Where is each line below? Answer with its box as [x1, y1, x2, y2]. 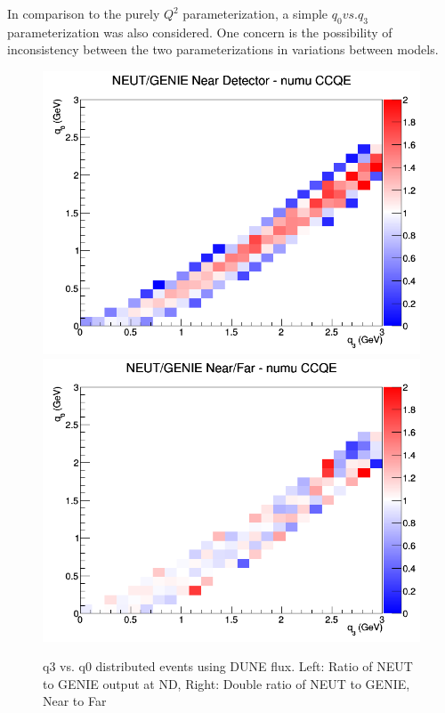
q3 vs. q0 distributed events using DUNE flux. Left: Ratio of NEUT [43, 657, 413, 676]
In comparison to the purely [7, 4, 160, 22]
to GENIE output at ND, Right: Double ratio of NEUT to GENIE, [43, 674, 410, 693]
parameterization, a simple [182, 4, 328, 22]
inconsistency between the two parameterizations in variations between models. [7, 40, 439, 59]
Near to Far [43, 692, 107, 710]
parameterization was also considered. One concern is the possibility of [7, 22, 392, 41]
